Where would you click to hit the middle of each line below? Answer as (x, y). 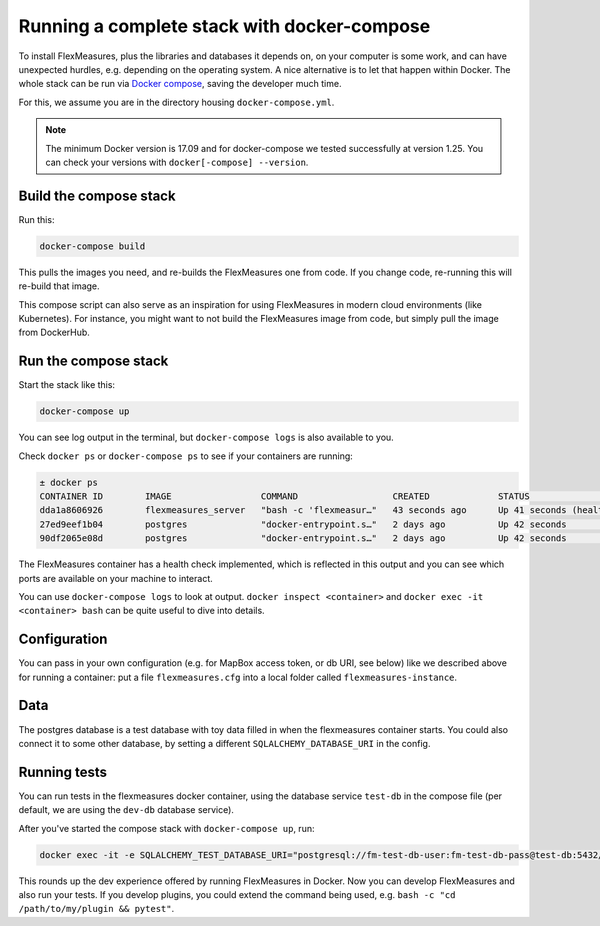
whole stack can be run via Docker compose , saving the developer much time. (180, 84)
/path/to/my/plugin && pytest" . (96, 909)
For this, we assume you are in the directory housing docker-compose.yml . (176, 102)
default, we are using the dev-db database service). (126, 810)
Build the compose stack (97, 195)
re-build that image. (59, 286)
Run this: (36, 219)
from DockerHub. (54, 332)
